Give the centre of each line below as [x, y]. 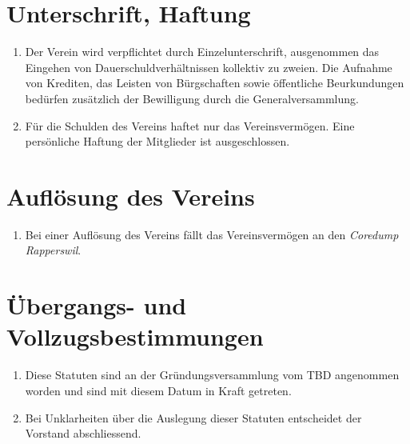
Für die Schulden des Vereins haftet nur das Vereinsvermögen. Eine [190, 125]
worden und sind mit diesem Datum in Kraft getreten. [158, 390]
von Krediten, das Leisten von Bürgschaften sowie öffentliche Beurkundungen [215, 83]
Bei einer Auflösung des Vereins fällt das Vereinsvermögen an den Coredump [212, 234]
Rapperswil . [53, 250]
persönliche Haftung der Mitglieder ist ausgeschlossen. [157, 141]
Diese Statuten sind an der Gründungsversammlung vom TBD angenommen [212, 375]
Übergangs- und [97, 305]
